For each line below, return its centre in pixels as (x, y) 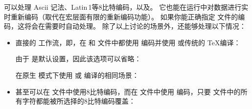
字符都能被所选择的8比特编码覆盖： (79, 101)
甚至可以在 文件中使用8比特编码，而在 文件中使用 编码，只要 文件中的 (128, 91)
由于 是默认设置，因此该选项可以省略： (78, 59)
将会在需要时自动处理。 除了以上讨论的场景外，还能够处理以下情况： (135, 26)
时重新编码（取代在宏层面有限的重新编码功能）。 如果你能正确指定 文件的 (121, 16)
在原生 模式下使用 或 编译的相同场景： (77, 75)
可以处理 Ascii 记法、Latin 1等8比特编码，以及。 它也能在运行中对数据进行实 (126, 7)
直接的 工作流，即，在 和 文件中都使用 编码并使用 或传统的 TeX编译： (128, 42)
